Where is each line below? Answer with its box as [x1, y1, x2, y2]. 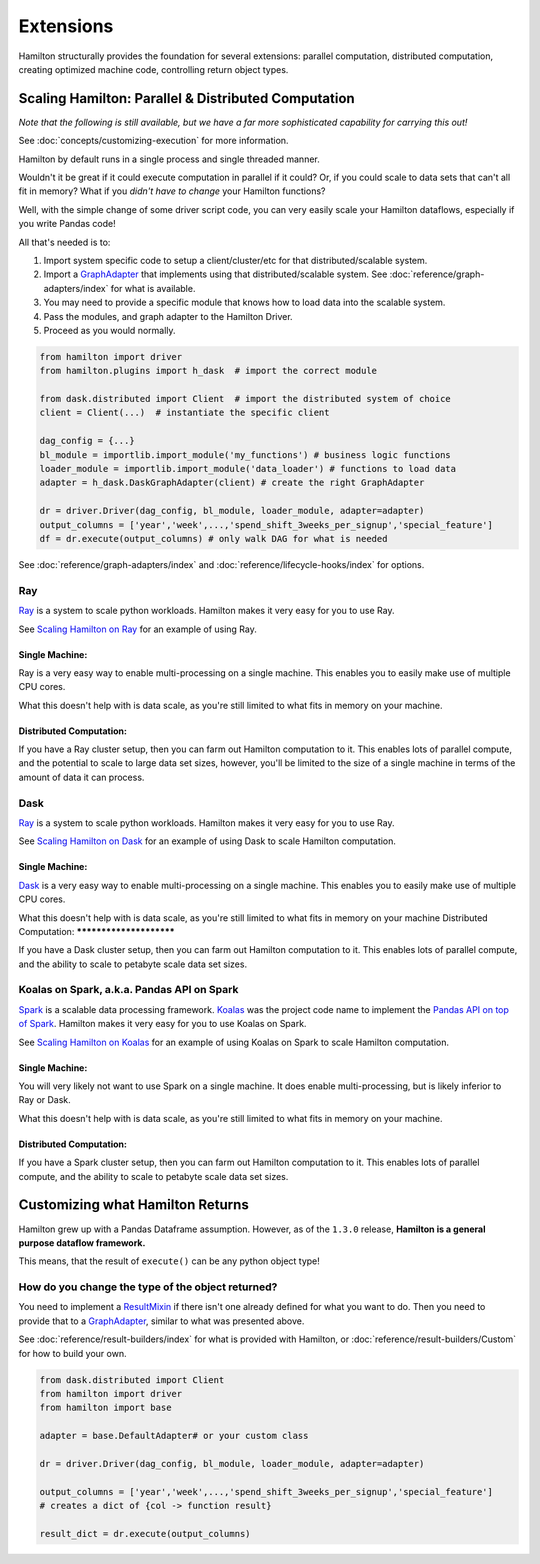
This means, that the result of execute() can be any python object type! [18, 1255, 320, 1267]
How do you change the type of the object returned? [18, 1280, 278, 1294]
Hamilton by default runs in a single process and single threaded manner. [18, 153, 320, 165]
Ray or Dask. [18, 1094, 72, 1106]
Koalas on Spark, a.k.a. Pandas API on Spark [18, 983, 239, 997]
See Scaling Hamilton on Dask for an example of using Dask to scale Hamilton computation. [18, 835, 397, 847]
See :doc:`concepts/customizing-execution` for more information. [18, 135, 289, 147]
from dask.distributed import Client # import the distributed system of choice [39, 393, 452, 405]
